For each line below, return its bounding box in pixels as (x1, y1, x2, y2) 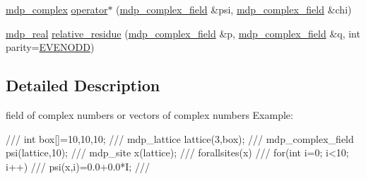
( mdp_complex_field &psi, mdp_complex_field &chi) (116, 2, 352, 16)
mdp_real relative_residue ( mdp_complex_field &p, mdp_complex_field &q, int (6, 25, 360, 40)
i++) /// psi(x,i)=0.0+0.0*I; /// (6, 158, 150, 173)
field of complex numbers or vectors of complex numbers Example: (6, 107, 293, 122)
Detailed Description (6, 74, 160, 96)
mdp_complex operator (6, 2, 108, 16)
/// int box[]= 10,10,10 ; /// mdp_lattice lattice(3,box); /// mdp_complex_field (6, 131, 354, 146)
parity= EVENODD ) (6, 40, 95, 54)
